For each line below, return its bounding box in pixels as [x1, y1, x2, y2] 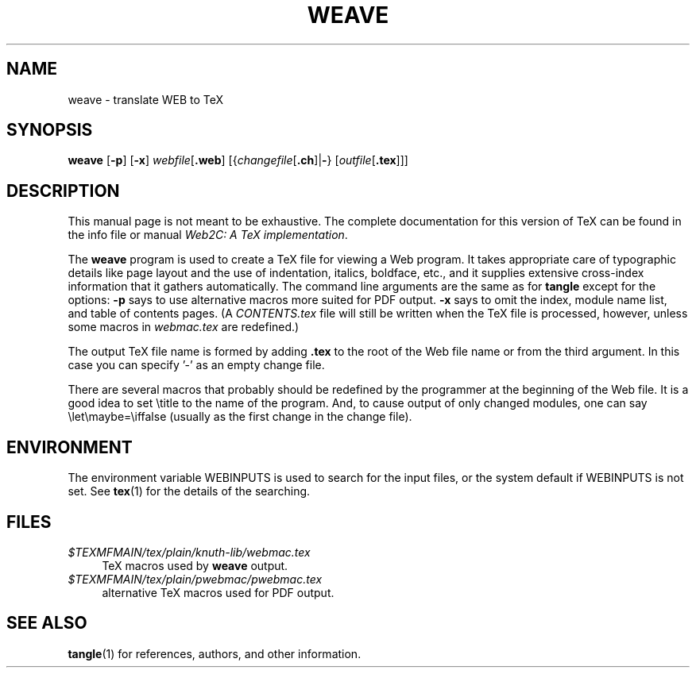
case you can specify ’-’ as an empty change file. [68, 358, 325, 372]
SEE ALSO [6, 613, 87, 634]
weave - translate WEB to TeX [68, 92, 224, 106]
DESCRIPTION [6, 180, 120, 201]
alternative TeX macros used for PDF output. [102, 585, 334, 599]
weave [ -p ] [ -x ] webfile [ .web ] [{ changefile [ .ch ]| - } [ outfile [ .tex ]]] [68, 153, 408, 168]
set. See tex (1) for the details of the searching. [68, 484, 311, 499]
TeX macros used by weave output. [102, 558, 288, 572]
